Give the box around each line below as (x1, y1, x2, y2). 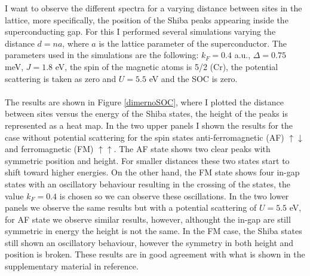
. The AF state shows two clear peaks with (113, 142, 271, 155)
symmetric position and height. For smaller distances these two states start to (5, 154, 290, 166)
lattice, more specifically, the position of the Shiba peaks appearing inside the (5, 13, 288, 26)
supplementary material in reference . (5, 260, 139, 272)
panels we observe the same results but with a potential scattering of (5, 201, 257, 214)
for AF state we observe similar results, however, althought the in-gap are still (5, 213, 291, 225)
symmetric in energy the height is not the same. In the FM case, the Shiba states (5, 225, 302, 237)
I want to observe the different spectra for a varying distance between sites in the (5, 2, 302, 14)
